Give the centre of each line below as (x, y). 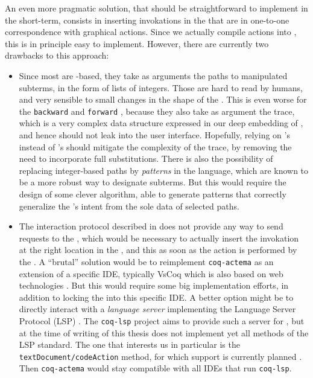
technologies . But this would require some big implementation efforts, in (154, 285)
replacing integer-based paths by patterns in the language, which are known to (164, 170)
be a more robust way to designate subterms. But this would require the (153, 182)
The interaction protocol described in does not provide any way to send (151, 226)
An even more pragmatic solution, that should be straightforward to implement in (156, 8)
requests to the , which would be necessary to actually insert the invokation (159, 238)
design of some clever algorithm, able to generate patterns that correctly (153, 194)
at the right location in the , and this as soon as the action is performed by (158, 250)
